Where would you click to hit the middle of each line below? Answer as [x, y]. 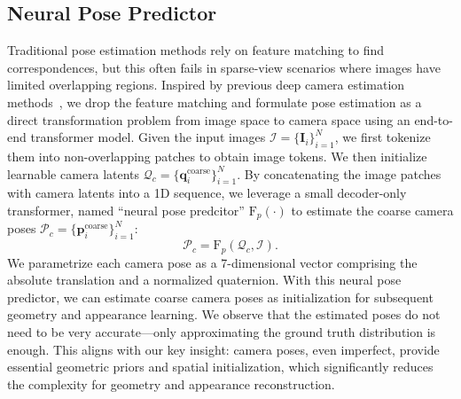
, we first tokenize [383, 137]
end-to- [434, 119]
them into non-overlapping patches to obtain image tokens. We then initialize [217, 156]
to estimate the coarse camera [372, 210]
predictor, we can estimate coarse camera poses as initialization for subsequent [220, 297]
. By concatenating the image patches [339, 173]
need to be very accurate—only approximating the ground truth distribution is [222, 332]
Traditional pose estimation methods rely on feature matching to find [196, 50]
